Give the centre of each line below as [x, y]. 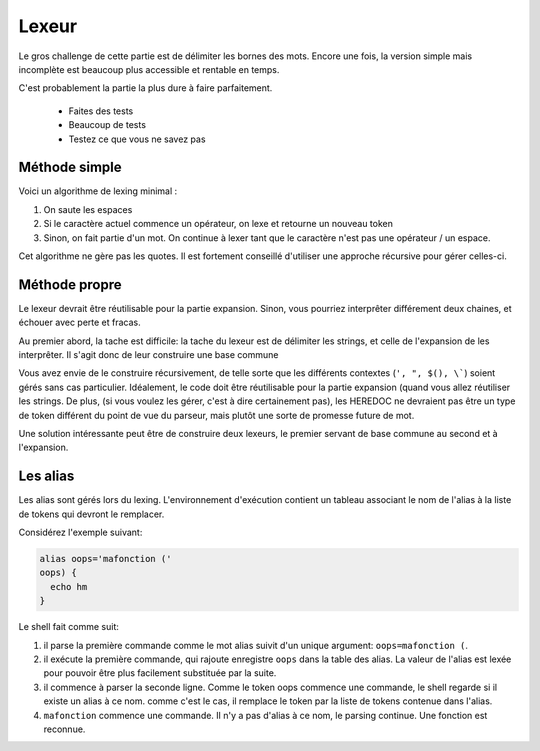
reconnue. [64, 729]
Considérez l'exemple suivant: [80, 532]
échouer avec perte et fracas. [80, 322]
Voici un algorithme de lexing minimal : [98, 191]
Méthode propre [70, 284]
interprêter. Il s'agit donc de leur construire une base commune [148, 355]
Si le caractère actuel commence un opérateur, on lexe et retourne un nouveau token [218, 224]
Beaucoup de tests [107, 125]
